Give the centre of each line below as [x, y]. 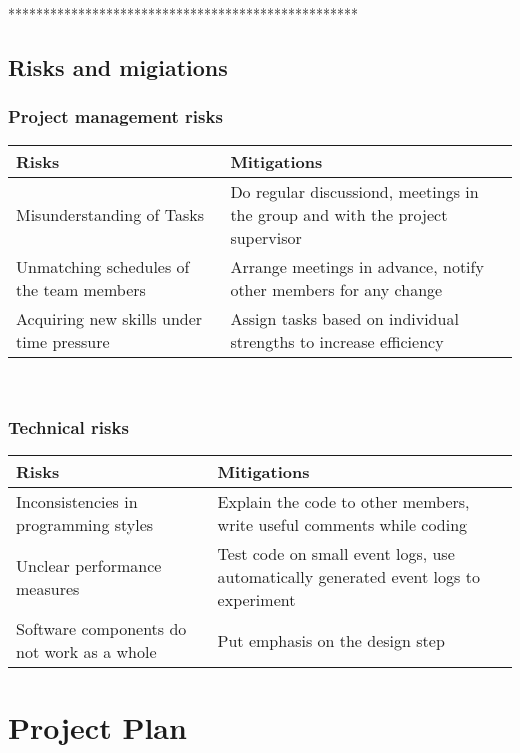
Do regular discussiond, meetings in [354, 191]
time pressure [63, 341]
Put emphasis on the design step [331, 640]
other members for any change [336, 289]
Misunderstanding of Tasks [110, 214]
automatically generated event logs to [348, 577]
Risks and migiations [118, 66]
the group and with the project [339, 214]
